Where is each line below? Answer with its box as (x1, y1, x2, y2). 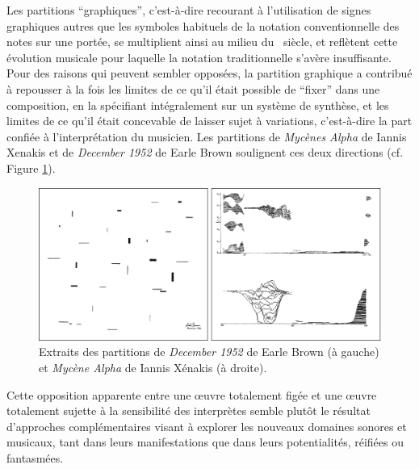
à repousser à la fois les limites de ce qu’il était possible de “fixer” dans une (6, 80, 380, 97)
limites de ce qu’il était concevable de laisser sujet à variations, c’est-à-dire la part (6, 112, 413, 129)
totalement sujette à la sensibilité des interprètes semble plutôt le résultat (6, 402, 371, 419)
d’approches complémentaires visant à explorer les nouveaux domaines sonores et (6, 417, 407, 434)
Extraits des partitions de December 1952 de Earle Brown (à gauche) (39, 343, 379, 360)
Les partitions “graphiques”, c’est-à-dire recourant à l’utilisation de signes (6, 2, 371, 18)
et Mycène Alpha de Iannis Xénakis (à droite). (39, 358, 267, 375)
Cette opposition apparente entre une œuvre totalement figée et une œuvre (6, 386, 377, 403)
